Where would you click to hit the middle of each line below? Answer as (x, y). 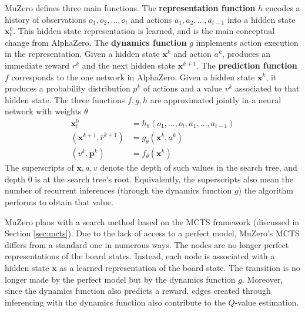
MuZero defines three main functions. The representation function (130, 8)
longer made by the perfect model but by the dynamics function (120, 279)
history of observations (46, 19)
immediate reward (37, 65)
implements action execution (247, 42)
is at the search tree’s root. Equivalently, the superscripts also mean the (164, 179)
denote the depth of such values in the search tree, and (199, 167)
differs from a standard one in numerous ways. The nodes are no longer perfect (147, 244)
